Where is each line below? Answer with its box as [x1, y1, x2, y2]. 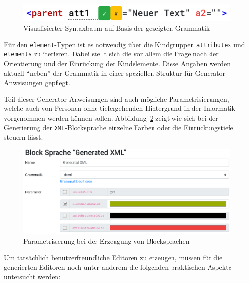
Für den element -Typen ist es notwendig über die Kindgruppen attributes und [4, 39, 245, 49]
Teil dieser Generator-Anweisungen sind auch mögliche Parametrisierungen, [4, 93, 229, 104]
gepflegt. [45, 77, 70, 88]
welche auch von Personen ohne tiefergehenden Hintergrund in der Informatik [4, 103, 235, 113]
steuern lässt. [4, 132, 43, 142]
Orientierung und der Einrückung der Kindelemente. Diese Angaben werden [4, 58, 231, 69]
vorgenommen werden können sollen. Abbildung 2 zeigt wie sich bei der [4, 113, 218, 123]
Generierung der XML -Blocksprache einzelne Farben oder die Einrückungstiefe [4, 122, 233, 132]
